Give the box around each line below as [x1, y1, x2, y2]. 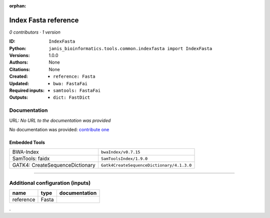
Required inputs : [9, 88, 45, 94]
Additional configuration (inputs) [9, 179, 91, 186]
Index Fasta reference [9, 16, 79, 25]
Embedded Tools [9, 139, 45, 145]
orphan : [9, 3, 26, 9]
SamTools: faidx [12, 155, 50, 162]
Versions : [9, 53, 30, 59]
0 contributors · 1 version [9, 29, 61, 35]
